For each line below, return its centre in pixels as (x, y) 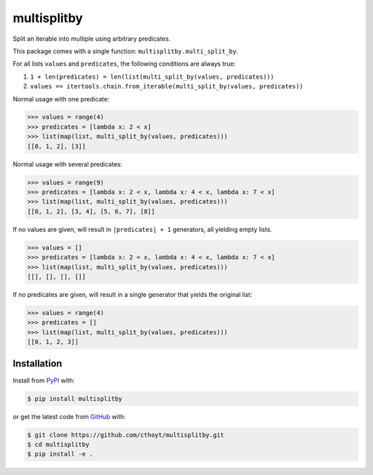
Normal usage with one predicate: (61, 99)
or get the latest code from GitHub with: (69, 416)
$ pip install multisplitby (75, 398)
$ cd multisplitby (58, 444)
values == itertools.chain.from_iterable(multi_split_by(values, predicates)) (167, 87)
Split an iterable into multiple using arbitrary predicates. (92, 39)
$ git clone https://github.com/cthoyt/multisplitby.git (126, 435)
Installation (37, 363)
